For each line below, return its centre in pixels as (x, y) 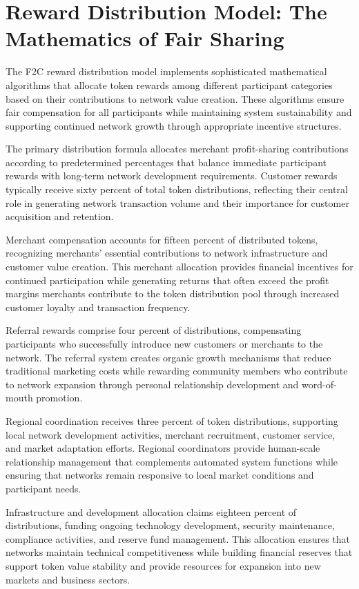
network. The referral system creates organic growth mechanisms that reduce (168, 357)
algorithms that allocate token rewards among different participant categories (169, 84)
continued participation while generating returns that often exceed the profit (167, 280)
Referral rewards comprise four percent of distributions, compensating (154, 330)
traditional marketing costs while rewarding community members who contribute (177, 371)
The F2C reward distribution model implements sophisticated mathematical (166, 71)
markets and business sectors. (68, 579)
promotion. (59, 398)
